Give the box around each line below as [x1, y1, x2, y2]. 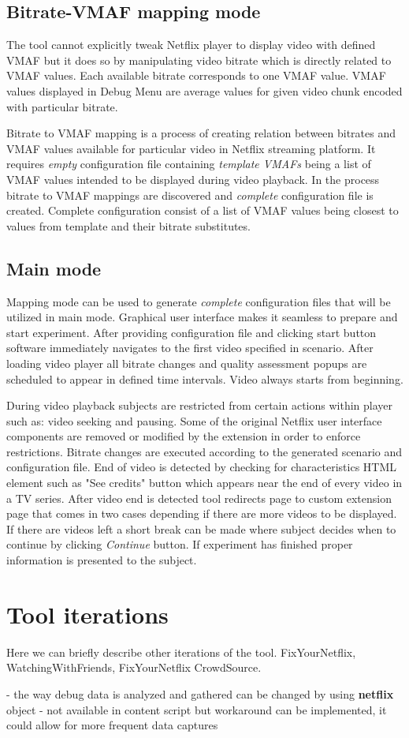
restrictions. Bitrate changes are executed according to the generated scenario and [6, 443, 403, 459]
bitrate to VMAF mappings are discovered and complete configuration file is [6, 186, 374, 203]
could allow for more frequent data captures [6, 717, 218, 733]
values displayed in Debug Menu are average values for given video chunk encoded [6, 82, 403, 99]
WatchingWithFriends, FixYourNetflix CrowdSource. [6, 659, 262, 676]
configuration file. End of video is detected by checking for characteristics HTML [6, 459, 397, 475]
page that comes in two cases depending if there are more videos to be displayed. [6, 505, 397, 522]
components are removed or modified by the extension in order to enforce [6, 428, 361, 444]
